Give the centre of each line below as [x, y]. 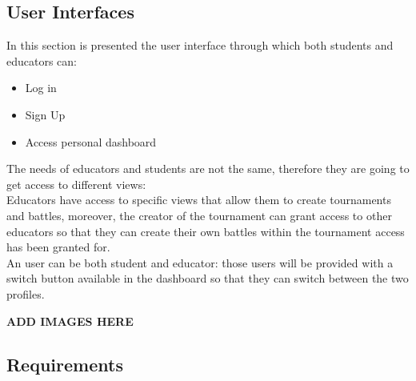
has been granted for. [58, 247]
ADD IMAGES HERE [70, 321]
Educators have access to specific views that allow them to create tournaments [199, 200]
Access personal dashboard [91, 141]
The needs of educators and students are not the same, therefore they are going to [208, 168]
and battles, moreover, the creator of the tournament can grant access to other [199, 215]
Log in [41, 88]
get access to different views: [76, 184]
